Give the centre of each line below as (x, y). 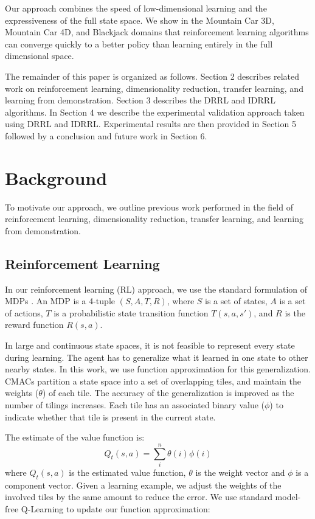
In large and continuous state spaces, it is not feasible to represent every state (150, 345)
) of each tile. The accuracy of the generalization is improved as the (168, 393)
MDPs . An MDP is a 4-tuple (60, 301)
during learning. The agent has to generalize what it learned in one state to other (157, 357)
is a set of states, (236, 301)
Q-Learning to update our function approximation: (116, 508)
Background (56, 177)
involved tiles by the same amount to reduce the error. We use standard (139, 497)
